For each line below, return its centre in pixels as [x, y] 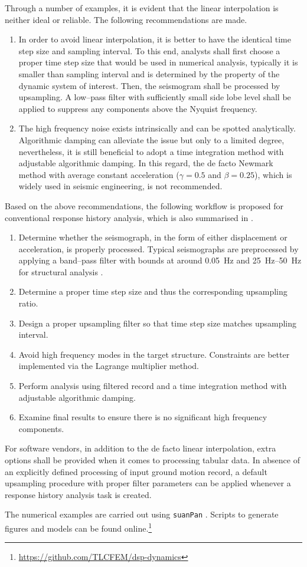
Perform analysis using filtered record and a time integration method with [153, 386]
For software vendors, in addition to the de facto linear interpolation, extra [141, 448]
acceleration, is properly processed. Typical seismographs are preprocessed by [159, 248]
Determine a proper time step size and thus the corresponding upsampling [153, 291]
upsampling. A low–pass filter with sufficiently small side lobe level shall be [155, 97]
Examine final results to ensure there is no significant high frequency [143, 417]
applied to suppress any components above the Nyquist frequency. [138, 108]
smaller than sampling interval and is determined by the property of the [149, 73]
